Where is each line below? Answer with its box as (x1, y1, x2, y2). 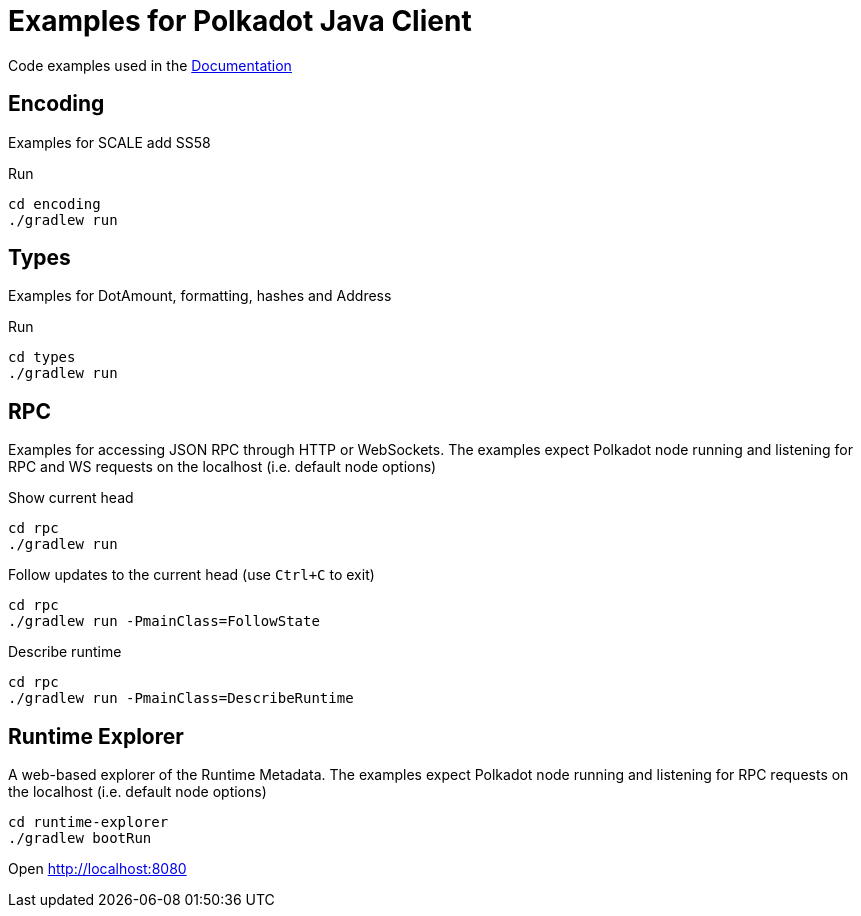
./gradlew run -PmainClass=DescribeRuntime (8, 690, 354, 707)
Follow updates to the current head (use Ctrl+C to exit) (8, 566, 375, 584)
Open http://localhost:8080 (8, 860, 187, 878)
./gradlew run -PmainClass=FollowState (8, 613, 320, 630)
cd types (8, 349, 76, 366)
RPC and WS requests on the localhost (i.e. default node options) (8, 458, 437, 476)
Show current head (8, 489, 134, 507)
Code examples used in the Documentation (8, 56, 292, 74)
